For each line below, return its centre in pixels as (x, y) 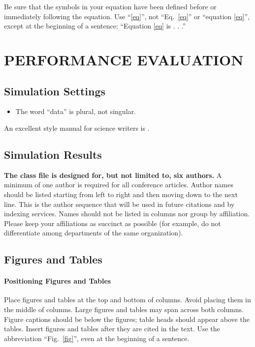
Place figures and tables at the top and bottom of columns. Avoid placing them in (127, 300)
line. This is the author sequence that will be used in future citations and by (119, 204)
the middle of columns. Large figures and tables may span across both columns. (124, 309)
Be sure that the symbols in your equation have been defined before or (110, 6)
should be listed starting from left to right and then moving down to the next (121, 194)
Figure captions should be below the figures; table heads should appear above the (127, 319)
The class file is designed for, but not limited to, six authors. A (113, 175)
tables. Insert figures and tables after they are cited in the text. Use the (112, 329)
